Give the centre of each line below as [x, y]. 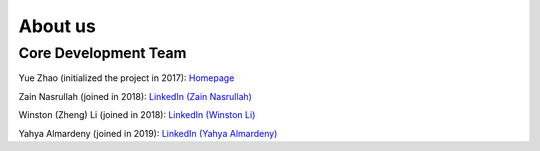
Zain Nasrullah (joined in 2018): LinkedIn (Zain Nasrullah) [135, 96]
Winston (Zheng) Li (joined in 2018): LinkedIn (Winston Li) [137, 115]
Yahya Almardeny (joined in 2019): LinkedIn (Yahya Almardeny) [148, 133]
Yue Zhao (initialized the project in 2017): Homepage [126, 78]
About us [57, 26]
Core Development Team [102, 53]
